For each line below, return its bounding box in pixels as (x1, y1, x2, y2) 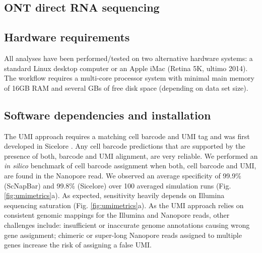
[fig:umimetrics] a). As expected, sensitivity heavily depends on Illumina (4, 190, 225, 201)
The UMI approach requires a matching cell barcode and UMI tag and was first (4, 131, 250, 141)
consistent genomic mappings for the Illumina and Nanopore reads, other (4, 210, 230, 220)
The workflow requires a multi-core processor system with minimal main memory (4, 73, 254, 83)
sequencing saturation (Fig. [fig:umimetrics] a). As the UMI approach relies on (4, 200, 244, 210)
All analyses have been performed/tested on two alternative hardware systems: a (4, 52, 253, 63)
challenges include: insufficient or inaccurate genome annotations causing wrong (4, 219, 250, 230)
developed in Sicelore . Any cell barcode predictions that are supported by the (4, 141, 245, 151)
